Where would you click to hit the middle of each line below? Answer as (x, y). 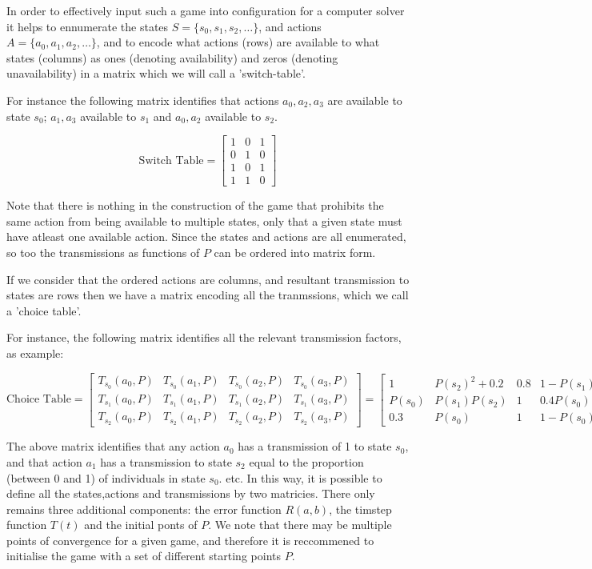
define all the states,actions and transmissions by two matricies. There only (191, 493)
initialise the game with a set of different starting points (144, 556)
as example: (35, 353)
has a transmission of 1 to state (315, 446)
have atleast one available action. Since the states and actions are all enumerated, (206, 236)
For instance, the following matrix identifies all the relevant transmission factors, (204, 337)
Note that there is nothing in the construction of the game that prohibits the (195, 205)
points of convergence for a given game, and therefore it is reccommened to (190, 540)
